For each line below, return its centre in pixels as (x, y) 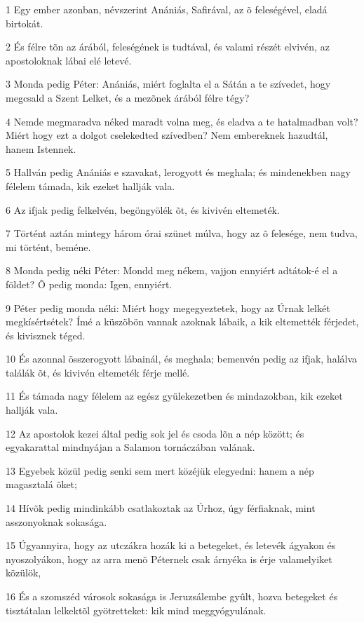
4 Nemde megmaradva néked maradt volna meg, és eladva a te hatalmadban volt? (182, 121)
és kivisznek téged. (46, 335)
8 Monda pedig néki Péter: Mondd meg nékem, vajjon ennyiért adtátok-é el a (172, 270)
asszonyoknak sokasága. (56, 521)
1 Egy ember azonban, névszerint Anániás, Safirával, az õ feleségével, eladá (167, 9)
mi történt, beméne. (48, 246)
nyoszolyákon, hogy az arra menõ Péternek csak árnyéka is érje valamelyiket (169, 559)
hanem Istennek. (41, 148)
